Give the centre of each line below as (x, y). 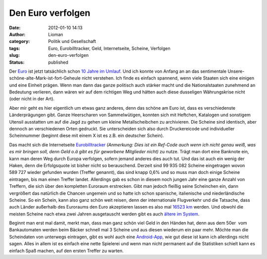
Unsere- (236, 71)
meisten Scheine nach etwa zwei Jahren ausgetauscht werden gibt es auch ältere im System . (104, 214)
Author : (17, 34)
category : (20, 42)
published (58, 62)
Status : (17, 62)
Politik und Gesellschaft (72, 42)
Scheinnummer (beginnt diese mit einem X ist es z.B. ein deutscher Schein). (87, 135)
